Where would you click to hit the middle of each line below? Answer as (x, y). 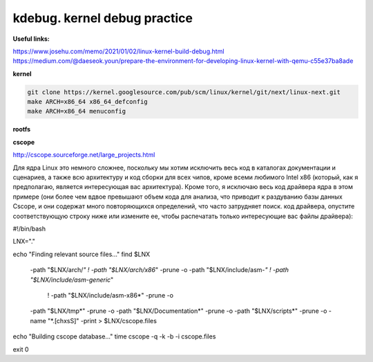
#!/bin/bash (29, 228)
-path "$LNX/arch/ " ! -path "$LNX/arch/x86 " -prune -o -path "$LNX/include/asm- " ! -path (160, 270)
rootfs (22, 129)
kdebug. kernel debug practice (103, 18)
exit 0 (21, 349)
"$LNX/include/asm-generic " (72, 280)
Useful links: (31, 39)
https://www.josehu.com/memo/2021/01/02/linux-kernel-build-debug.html (118, 51)
